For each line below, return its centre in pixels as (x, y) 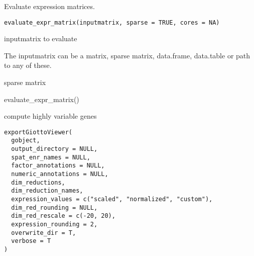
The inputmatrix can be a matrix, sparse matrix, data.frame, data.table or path (127, 55)
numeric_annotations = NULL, (60, 174)
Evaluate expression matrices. (49, 6)
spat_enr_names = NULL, (51, 157)
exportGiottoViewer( (38, 132)
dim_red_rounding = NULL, (54, 207)
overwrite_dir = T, (44, 233)
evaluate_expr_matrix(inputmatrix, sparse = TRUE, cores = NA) (112, 22)
